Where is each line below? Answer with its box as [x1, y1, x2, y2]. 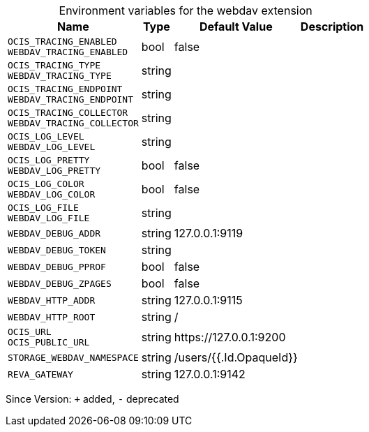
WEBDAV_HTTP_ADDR [8, 295, 96, 306]
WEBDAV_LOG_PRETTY [8, 165, 101, 176]
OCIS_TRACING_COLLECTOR [8, 107, 128, 118]
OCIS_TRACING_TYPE [8, 60, 101, 70]
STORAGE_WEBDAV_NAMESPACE [8, 352, 139, 363]
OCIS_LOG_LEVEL [8, 131, 84, 142]
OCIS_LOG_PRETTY [8, 155, 90, 165]
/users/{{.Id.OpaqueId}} [174, 350, 298, 364]
